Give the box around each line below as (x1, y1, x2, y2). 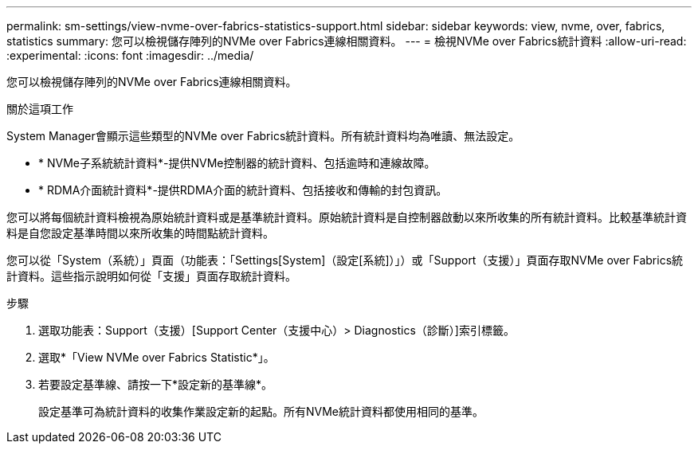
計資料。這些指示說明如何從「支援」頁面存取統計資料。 (6, 269, 296, 283)
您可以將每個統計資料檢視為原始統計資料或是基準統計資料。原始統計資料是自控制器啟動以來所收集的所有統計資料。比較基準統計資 (6, 210, 687, 224)
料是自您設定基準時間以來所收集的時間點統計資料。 (6, 226, 274, 240)
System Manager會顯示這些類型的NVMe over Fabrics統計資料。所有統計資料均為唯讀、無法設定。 (6, 129, 520, 143)
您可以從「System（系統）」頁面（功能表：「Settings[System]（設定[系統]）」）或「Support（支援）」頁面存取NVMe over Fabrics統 (6, 253, 684, 267)
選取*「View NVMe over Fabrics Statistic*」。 (38, 350, 275, 364)
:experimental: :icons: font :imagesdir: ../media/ (6, 49, 254, 62)
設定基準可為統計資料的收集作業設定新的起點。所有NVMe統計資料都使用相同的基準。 (38, 405, 484, 418)
